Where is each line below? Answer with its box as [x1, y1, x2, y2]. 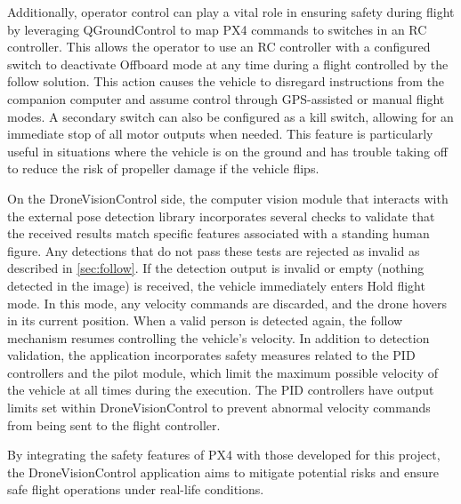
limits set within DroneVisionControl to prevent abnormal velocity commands [7, 398, 431, 417]
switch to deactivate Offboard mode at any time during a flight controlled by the [7, 54, 449, 73]
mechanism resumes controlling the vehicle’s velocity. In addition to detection [7, 328, 430, 347]
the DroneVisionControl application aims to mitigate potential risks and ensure [7, 462, 439, 481]
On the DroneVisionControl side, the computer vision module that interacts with [7, 188, 449, 207]
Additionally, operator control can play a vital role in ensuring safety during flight [7, 3, 455, 20]
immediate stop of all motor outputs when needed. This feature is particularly [7, 124, 433, 143]
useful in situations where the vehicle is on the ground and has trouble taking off [7, 141, 448, 160]
